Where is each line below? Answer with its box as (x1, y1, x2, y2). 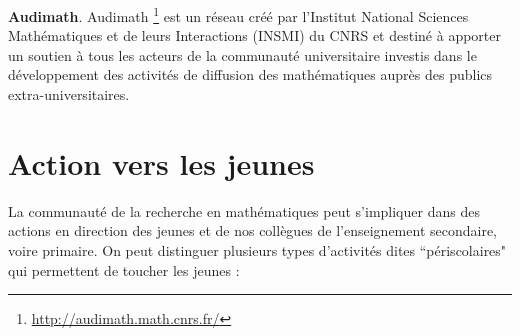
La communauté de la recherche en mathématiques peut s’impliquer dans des (8, 200, 480, 221)
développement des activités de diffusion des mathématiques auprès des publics (8, 64, 493, 85)
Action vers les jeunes (8, 142, 315, 183)
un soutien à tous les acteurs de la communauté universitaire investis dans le (8, 44, 477, 65)
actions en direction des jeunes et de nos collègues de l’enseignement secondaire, (8, 220, 497, 241)
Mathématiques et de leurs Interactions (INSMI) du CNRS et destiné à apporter (8, 25, 501, 46)
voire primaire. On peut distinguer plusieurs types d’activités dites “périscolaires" (8, 239, 507, 260)
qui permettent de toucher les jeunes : (8, 259, 240, 280)
